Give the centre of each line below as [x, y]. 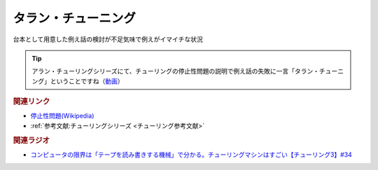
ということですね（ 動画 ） [87, 81]
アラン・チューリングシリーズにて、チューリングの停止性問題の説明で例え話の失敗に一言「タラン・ [176, 71]
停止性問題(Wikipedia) [62, 116]
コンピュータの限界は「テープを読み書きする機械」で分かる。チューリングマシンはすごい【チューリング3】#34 [191, 155]
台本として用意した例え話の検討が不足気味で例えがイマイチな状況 [108, 39]
